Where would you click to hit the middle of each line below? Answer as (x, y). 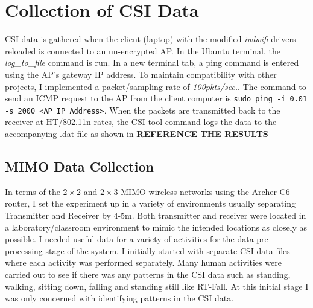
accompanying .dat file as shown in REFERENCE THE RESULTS (137, 133)
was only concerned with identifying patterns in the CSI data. (119, 298)
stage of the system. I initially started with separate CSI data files (168, 250)
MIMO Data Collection (79, 166)
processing (24, 250)
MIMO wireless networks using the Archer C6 (205, 191)
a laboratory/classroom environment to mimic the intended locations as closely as (156, 227)
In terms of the (33, 191)
